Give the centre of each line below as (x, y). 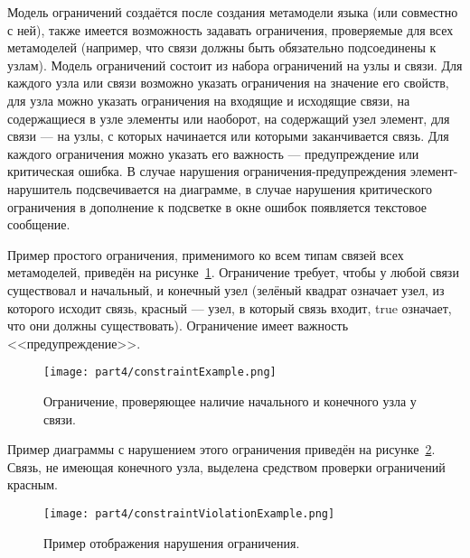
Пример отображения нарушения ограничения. (172, 542)
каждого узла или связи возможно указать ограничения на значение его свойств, (228, 83)
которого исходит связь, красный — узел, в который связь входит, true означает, (230, 307)
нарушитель (40, 188)
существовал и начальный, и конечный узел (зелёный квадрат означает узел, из (226, 289)
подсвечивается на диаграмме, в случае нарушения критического (254, 188)
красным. (33, 484)
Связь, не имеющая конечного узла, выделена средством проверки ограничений (226, 466)
